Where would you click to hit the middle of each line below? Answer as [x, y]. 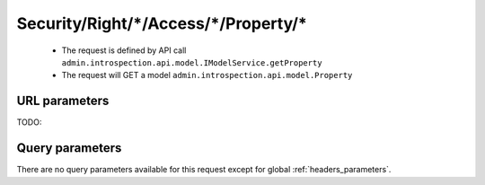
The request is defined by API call [124, 50]
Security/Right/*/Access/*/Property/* [162, 23]
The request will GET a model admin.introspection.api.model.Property [207, 75]
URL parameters [63, 101]
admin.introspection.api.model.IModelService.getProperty [192, 62]
